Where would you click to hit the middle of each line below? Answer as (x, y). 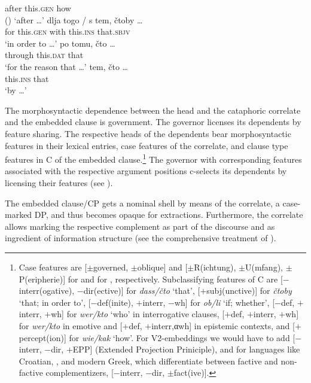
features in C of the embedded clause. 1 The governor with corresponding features (153, 158)
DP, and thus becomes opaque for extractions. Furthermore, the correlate (169, 215)
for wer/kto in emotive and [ (71, 325)
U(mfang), (264, 267)
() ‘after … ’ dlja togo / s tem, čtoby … (74, 19)
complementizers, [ (80, 373)
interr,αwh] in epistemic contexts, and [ (223, 325)
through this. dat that (44, 55)
